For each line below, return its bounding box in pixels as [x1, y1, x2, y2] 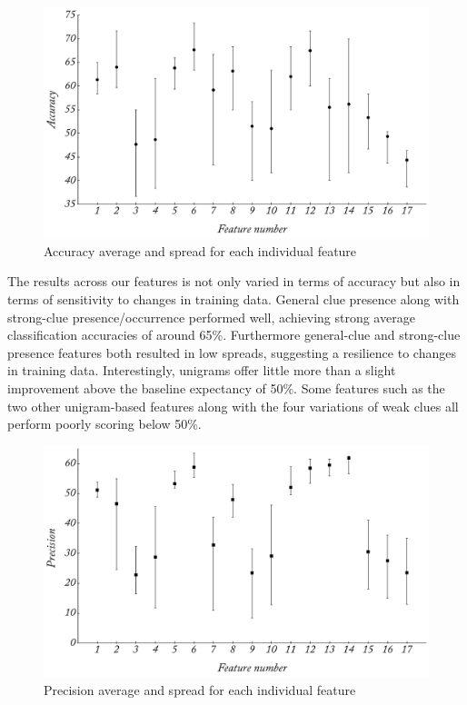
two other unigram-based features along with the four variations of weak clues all [7, 396, 459, 415]
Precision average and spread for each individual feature [44, 680, 356, 699]
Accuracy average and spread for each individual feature [44, 241, 357, 260]
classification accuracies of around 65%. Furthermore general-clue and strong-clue [7, 325, 461, 344]
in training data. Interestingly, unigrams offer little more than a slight [7, 361, 396, 380]
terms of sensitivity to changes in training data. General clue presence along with [7, 290, 460, 309]
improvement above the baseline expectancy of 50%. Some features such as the [7, 378, 445, 397]
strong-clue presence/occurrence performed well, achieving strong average [7, 307, 415, 326]
